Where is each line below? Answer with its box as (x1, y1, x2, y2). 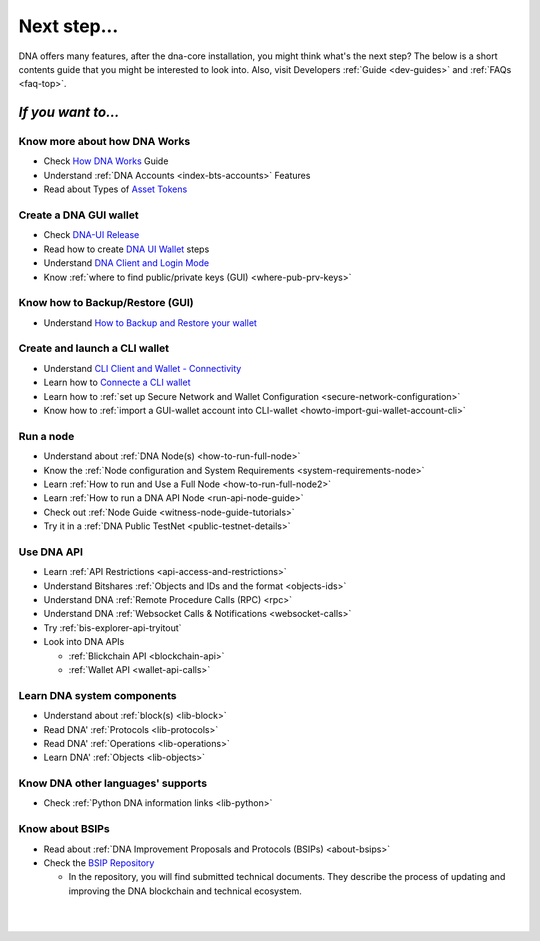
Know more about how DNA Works (18, 135, 191, 149)
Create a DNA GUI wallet (18, 208, 139, 222)
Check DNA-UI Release (43, 229, 140, 241)
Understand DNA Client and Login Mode (43, 257, 210, 269)
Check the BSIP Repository (43, 856, 155, 869)
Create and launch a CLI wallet (18, 341, 170, 355)
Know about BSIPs (18, 822, 110, 836)
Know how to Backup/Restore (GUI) (18, 296, 194, 310)
